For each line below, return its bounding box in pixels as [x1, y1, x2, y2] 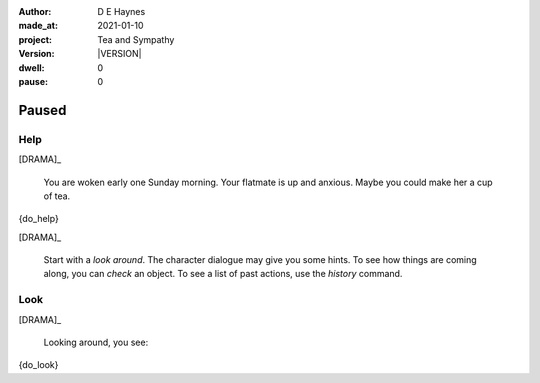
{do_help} [18, 213, 59, 225]
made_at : [18, 20, 59, 32]
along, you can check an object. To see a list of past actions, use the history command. [43, 268, 403, 280]
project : [18, 33, 52, 45]
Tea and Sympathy [97, 33, 175, 45]
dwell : [18, 61, 45, 74]
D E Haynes [97, 6, 146, 17]
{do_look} [18, 359, 59, 371]
